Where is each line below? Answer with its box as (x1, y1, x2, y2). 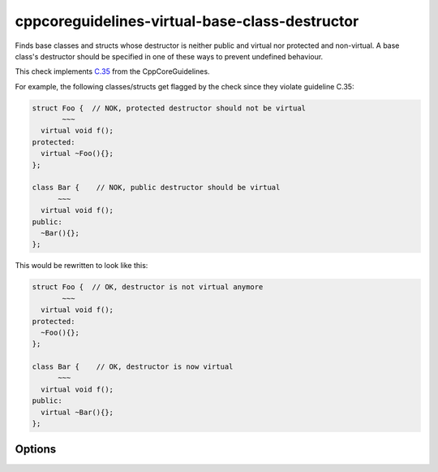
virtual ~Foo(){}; (41, 149, 114, 158)
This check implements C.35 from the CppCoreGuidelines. (15, 67, 210, 76)
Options (15, 443, 57, 457)
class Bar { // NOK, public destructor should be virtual (32, 183, 281, 193)
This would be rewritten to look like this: (15, 261, 148, 271)
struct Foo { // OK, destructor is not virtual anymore (32, 283, 264, 292)
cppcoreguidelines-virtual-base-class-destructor (15, 12, 359, 30)
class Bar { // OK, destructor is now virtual (32, 362, 234, 371)
